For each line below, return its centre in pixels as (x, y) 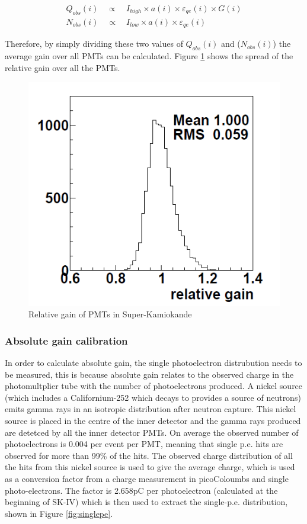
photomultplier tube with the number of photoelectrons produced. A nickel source (154, 386)
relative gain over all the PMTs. (63, 67)
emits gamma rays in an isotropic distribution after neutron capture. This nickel (151, 409)
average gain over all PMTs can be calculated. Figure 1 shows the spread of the (149, 56)
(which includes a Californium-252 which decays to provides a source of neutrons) (153, 397)
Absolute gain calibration (66, 340)
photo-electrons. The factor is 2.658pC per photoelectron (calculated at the (141, 490)
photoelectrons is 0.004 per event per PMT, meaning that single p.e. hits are (144, 444)
